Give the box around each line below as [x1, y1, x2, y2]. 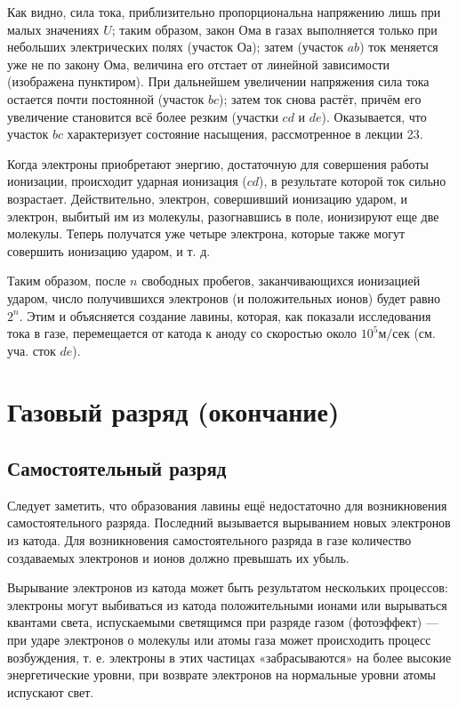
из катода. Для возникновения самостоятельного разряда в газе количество [7, 531, 412, 550]
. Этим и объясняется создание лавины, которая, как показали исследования [19, 306, 431, 325]
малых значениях [7, 20, 100, 38]
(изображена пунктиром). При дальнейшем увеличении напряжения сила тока [7, 72, 430, 91]
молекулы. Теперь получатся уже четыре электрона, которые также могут [7, 224, 406, 243]
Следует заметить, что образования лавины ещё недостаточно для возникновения [7, 495, 447, 514]
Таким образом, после [7, 271, 126, 290]
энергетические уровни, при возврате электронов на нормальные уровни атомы [7, 665, 436, 684]
